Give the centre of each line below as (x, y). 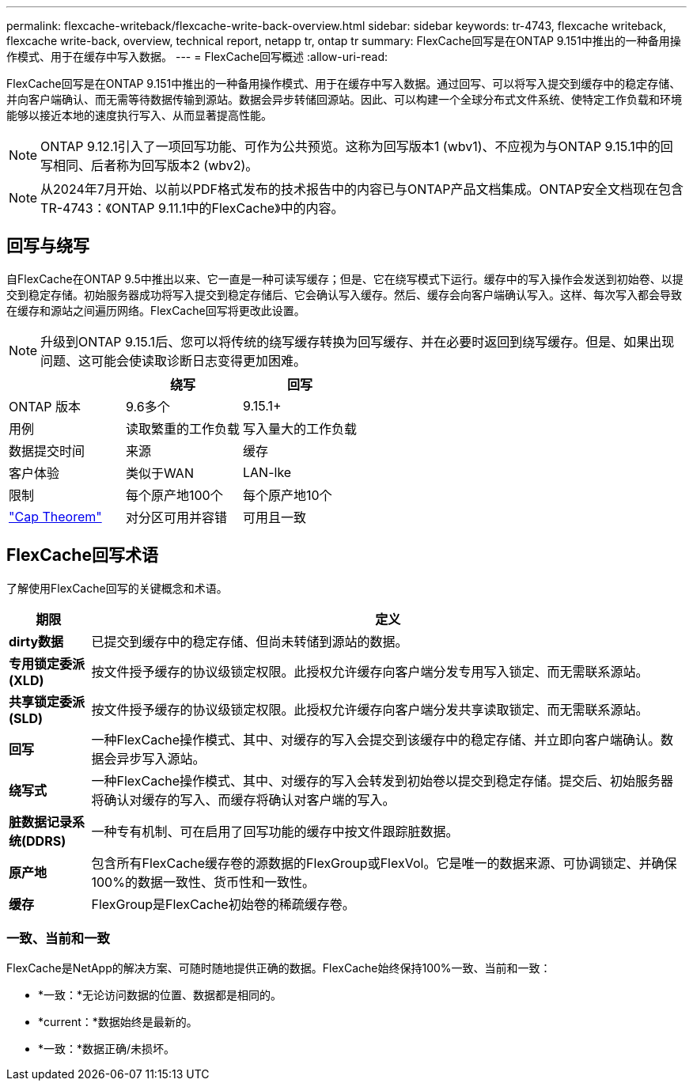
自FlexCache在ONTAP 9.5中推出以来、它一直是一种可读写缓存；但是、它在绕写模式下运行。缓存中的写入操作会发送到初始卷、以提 (345, 278)
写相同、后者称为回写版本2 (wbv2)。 (150, 165)
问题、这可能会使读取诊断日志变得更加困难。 (174, 360)
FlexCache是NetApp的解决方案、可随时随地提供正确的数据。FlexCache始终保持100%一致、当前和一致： (279, 968)
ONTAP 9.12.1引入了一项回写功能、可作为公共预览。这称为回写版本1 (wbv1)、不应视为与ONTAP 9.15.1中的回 (357, 146)
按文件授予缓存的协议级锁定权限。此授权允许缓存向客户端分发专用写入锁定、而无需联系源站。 (370, 671)
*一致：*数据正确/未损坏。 (107, 1049)
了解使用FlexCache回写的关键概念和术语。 (117, 588)
